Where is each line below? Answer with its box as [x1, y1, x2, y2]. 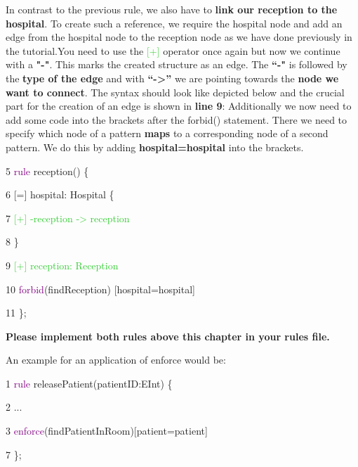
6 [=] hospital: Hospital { [6, 187, 114, 202]
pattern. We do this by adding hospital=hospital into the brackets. [6, 139, 304, 154]
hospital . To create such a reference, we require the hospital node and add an [6, 15, 343, 30]
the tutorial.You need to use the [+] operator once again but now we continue [6, 43, 340, 58]
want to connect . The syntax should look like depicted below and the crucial [6, 84, 345, 99]
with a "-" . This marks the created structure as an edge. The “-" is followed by [6, 57, 347, 72]
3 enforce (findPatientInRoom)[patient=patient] [6, 423, 208, 438]
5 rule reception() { [6, 163, 89, 178]
